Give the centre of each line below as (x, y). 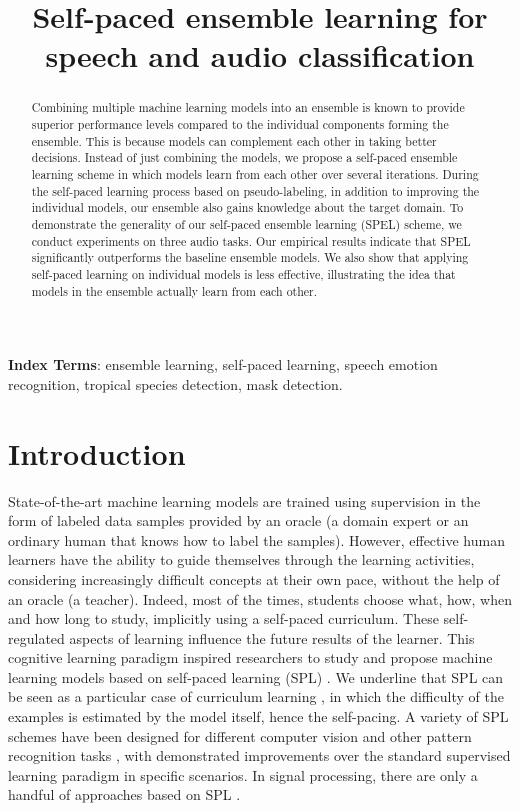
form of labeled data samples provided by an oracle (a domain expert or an (238, 520)
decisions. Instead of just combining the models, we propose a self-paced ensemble (244, 157)
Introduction (97, 452)
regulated (36, 637)
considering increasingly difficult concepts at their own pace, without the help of (254, 578)
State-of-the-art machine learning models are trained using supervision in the (244, 500)
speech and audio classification (260, 55)
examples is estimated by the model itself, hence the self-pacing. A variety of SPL (258, 716)
